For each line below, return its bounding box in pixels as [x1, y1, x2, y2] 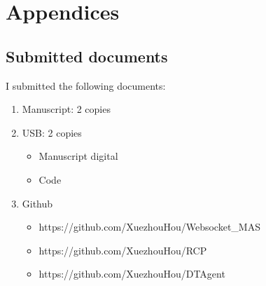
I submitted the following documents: [6, 78, 166, 93]
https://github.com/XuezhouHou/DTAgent [38, 266, 225, 281]
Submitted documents [6, 45, 168, 67]
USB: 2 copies [22, 125, 82, 139]
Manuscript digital [38, 149, 118, 163]
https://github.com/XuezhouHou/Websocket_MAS [38, 219, 260, 234]
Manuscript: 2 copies [22, 102, 111, 116]
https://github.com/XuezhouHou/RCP [38, 243, 207, 257]
